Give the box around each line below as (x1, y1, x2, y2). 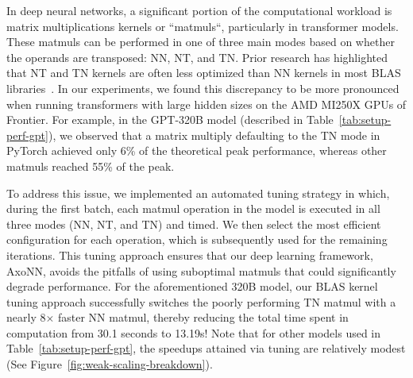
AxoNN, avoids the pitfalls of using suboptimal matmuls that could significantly (6, 262, 396, 279)
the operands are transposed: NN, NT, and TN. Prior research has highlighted (6, 48, 388, 65)
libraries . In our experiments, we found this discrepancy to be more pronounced (6, 79, 399, 96)
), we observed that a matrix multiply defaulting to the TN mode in (48, 126, 380, 143)
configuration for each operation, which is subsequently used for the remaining (6, 231, 388, 248)
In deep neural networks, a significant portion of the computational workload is (6, 2, 392, 18)
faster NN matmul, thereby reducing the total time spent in (58, 309, 349, 326)
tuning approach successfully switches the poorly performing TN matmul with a (6, 293, 396, 310)
